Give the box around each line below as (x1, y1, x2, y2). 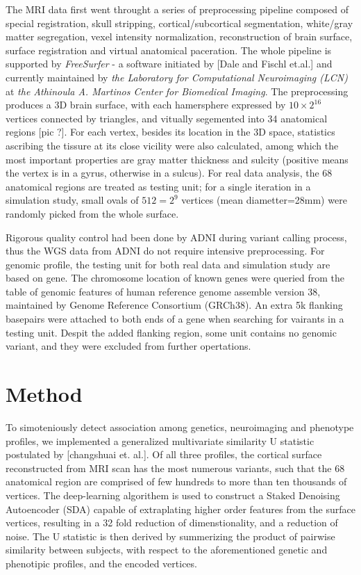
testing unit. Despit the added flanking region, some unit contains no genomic (6, 325, 337, 339)
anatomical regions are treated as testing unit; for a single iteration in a (6, 179, 311, 193)
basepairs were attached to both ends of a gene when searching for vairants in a (6, 311, 344, 326)
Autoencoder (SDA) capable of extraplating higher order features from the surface (6, 501, 355, 516)
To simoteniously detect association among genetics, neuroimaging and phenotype (6, 419, 354, 434)
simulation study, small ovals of (6, 193, 139, 207)
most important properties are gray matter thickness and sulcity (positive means (6, 152, 349, 166)
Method (6, 380, 83, 408)
